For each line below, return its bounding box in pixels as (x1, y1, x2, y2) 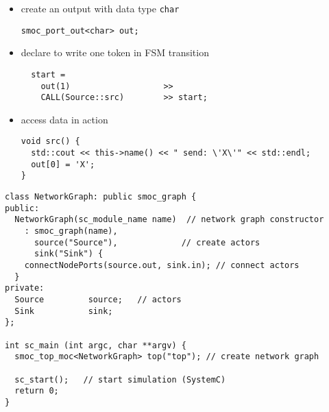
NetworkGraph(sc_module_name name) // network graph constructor (14, 215, 324, 225)
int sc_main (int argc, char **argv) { (5, 340, 186, 350)
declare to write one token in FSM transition (21, 45, 209, 60)
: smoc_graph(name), (24, 226, 118, 237)
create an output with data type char (21, 1, 180, 15)
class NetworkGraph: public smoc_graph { (5, 192, 197, 202)
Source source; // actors (14, 295, 182, 304)
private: (5, 283, 45, 293)
